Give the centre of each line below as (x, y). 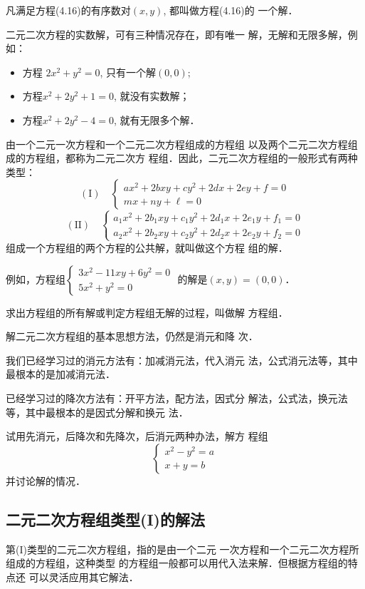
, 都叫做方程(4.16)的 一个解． (231, 10)
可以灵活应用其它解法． (84, 577)
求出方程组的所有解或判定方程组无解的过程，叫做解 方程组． (147, 312)
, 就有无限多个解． (157, 119)
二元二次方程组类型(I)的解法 (105, 519)
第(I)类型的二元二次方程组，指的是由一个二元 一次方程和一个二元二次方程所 (182, 549)
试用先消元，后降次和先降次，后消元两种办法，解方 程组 (137, 436)
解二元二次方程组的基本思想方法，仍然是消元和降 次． (132, 336)
